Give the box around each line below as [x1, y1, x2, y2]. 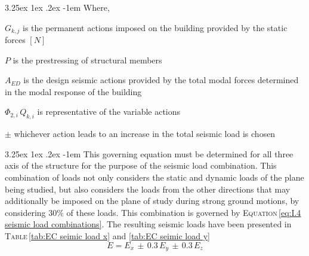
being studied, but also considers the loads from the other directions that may [5, 182, 291, 195]
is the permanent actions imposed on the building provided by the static [23, 21, 288, 33]
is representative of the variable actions [37, 105, 181, 118]
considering [5, 206, 46, 218]
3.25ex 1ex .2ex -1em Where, [5, 1, 110, 13]
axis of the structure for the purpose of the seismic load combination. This [5, 159, 277, 172]
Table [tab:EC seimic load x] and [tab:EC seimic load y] [5, 229, 210, 242]
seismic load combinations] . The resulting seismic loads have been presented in [5, 218, 292, 230]
